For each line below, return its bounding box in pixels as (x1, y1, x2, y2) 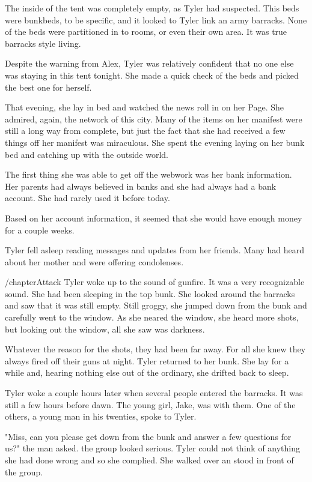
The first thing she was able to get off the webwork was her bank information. (5, 168, 292, 181)
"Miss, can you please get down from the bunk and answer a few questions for (5, 430, 292, 442)
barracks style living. (5, 37, 81, 49)
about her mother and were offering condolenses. (5, 255, 184, 268)
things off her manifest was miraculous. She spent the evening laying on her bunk (5, 136, 305, 148)
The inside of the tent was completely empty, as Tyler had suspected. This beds (5, 2, 299, 14)
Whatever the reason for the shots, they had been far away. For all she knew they (5, 343, 306, 355)
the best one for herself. (5, 80, 92, 93)
